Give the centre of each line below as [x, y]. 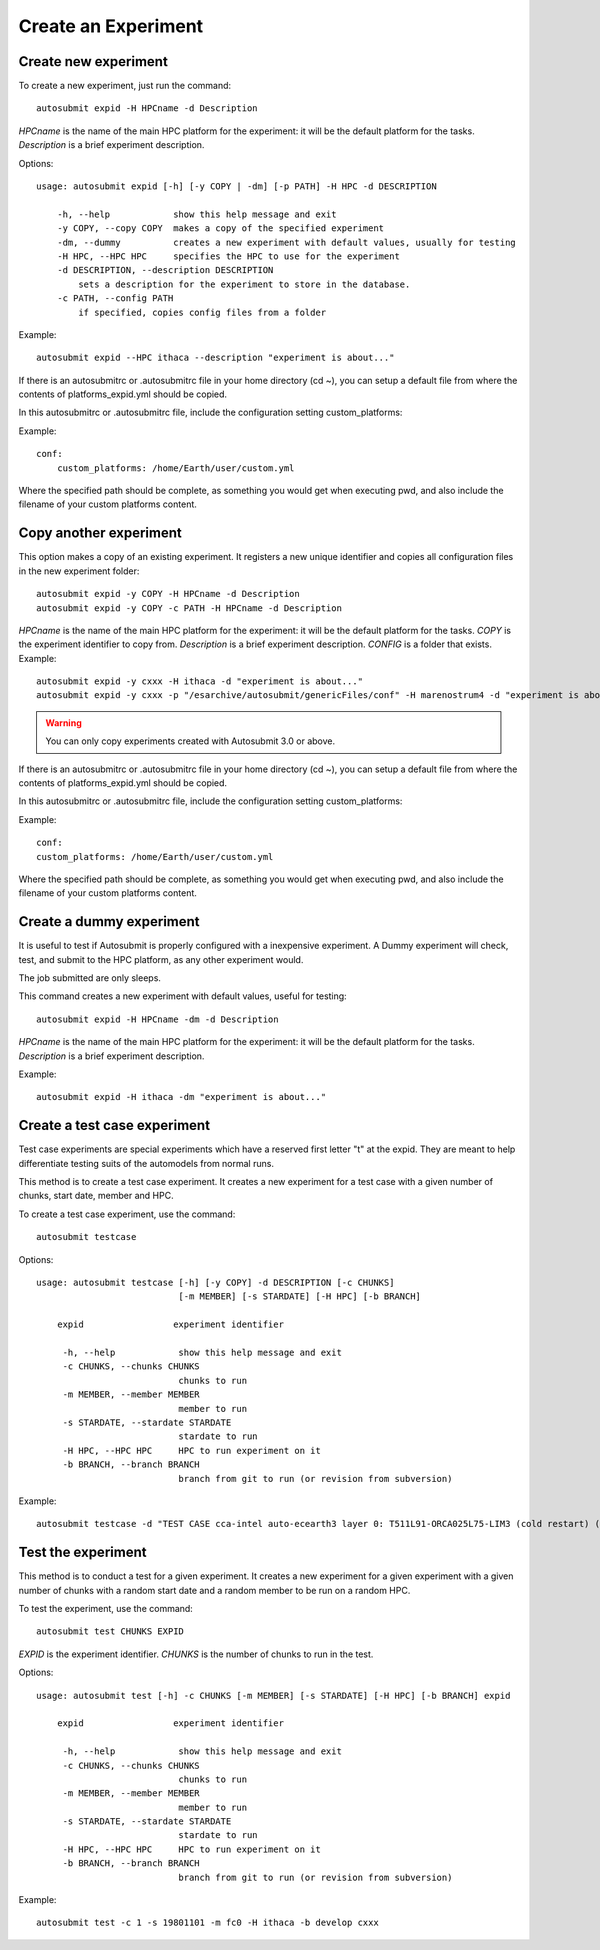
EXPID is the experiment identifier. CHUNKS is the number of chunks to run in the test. [196, 1654]
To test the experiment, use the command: [106, 1608]
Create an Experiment [111, 26]
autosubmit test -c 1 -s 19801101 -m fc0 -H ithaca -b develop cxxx [207, 1923]
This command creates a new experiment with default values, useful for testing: [182, 996]
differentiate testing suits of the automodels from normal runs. [146, 1163]
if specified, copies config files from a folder [202, 312]
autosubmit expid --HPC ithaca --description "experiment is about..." [215, 358]
